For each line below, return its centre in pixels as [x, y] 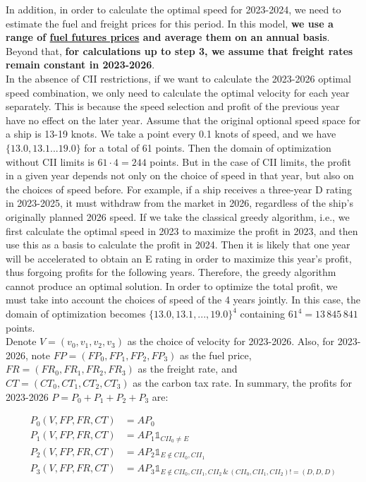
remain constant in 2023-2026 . [80, 65]
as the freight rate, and [188, 369]
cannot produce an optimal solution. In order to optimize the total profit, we [172, 285]
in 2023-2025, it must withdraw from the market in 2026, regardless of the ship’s [179, 203]
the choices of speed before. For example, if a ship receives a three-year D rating [179, 189]
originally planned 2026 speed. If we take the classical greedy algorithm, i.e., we [178, 216]
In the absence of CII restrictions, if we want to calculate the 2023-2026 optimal [178, 78]
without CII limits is [50, 161]
